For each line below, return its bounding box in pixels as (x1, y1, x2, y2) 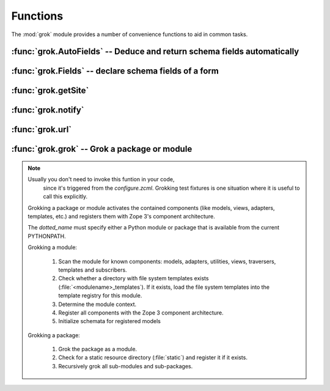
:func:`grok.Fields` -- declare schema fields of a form (11, 66, 219, 76)
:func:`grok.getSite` (11, 86, 89, 96)
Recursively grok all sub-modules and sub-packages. (58, 362, 193, 370)
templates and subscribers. (58, 266, 128, 274)
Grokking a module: (28, 244, 78, 251)
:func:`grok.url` (11, 124, 72, 135)
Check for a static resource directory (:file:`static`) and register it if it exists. (58, 354, 248, 361)
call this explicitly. (43, 193, 88, 200)
